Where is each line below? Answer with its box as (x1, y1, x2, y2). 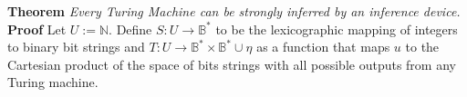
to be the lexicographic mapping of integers (215, 19, 458, 38)
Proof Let (7, 19, 67, 38)
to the (405, 37, 440, 56)
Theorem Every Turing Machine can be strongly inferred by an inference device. (7, 2, 461, 20)
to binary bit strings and (7, 37, 145, 56)
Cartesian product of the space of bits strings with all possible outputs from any (7, 54, 456, 73)
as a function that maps (256, 37, 390, 56)
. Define (109, 19, 152, 38)
